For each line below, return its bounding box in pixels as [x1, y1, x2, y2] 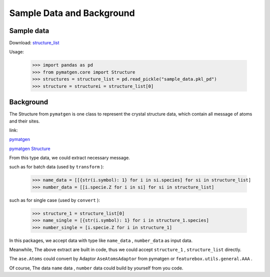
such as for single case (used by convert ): [9, 197, 100, 203]
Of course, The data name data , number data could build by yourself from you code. [9, 265, 183, 271]
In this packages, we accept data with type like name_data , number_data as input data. [9, 237, 192, 243]
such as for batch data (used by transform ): [9, 164, 104, 170]
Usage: [9, 49, 24, 55]
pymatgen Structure [9, 145, 50, 151]
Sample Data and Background [9, 7, 135, 18]
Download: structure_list [9, 40, 59, 46]
